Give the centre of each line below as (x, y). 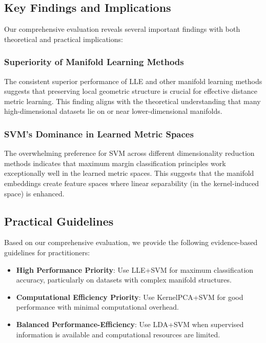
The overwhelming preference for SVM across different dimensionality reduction (129, 153)
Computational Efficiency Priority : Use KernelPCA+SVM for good (130, 297)
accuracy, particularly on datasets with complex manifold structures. (124, 280)
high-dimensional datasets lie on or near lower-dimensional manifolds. (113, 111)
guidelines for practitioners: (47, 252)
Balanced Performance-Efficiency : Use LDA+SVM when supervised (130, 324)
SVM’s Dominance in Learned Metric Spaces (99, 134)
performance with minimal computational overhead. (97, 307)
